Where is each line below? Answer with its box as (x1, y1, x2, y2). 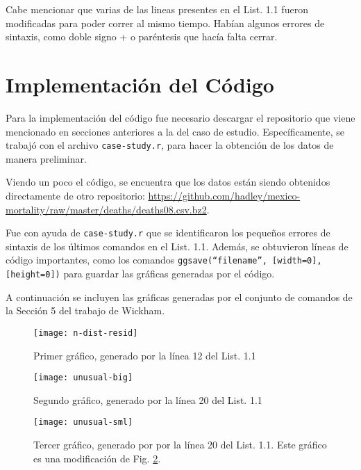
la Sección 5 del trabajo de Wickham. (6, 303, 165, 318)
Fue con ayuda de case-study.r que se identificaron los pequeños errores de (6, 225, 330, 240)
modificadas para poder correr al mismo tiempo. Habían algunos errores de (6, 15, 325, 30)
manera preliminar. (6, 151, 87, 165)
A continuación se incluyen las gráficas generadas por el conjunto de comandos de (6, 289, 353, 304)
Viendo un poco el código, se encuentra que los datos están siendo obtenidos (6, 175, 330, 189)
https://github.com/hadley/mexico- (148, 188, 301, 202)
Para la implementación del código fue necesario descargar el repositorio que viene (6, 110, 355, 124)
